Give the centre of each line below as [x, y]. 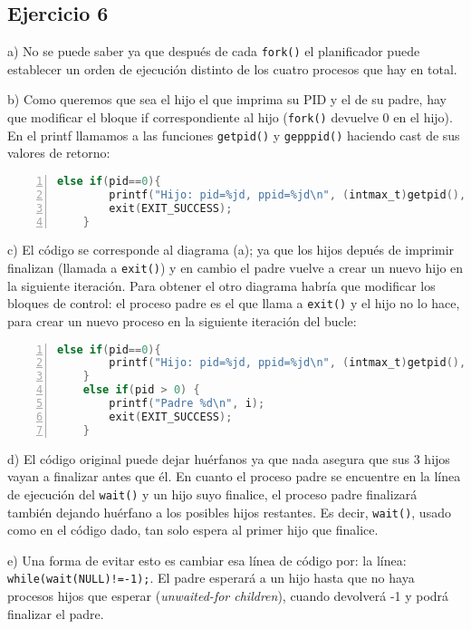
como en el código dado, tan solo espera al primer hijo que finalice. [193, 530]
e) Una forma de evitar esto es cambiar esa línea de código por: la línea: [207, 560]
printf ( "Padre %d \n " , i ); [187, 404]
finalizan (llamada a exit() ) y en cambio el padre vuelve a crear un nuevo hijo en [235, 268]
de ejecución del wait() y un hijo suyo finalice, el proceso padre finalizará [212, 494]
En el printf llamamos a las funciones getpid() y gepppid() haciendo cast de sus [234, 135]
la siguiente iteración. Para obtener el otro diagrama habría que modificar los [221, 285]
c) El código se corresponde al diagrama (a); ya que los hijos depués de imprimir [231, 250]
